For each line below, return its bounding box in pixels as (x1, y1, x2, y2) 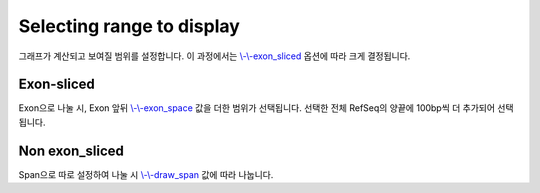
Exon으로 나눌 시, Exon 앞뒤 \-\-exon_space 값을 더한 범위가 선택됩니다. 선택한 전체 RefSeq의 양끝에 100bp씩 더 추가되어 (18, 102, 495, 114)
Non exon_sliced (18, 142, 124, 159)
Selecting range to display (18, 15, 240, 37)
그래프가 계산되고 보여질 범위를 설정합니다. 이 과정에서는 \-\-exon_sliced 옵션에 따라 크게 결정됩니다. (18, 50, 411, 62)
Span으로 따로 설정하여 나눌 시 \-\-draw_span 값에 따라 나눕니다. (18, 168, 274, 180)
